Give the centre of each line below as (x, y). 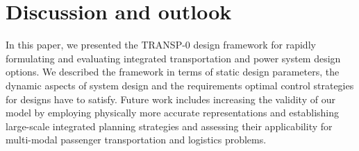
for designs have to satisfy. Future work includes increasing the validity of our (170, 99)
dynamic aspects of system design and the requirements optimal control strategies (180, 85)
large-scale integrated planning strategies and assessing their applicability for (169, 126)
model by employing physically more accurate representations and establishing (173, 113)
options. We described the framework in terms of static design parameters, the (173, 72)
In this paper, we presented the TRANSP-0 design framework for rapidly (161, 45)
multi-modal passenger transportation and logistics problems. (136, 140)
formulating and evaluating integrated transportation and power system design (173, 58)
